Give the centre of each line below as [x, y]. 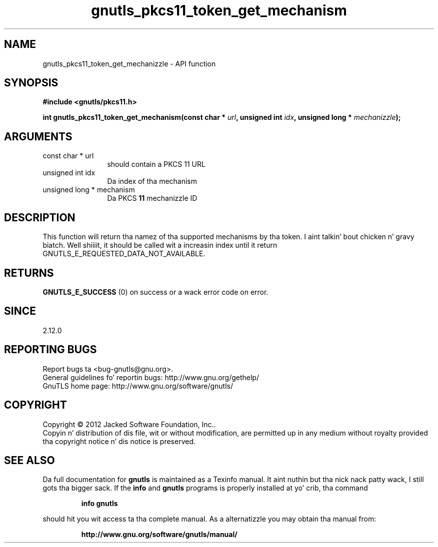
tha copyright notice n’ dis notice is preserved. [119, 441]
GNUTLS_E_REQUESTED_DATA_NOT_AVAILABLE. [124, 254]
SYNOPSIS [31, 83]
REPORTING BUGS [50, 350]
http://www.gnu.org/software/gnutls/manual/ [159, 535]
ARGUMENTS [38, 136]
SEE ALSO [29, 460]
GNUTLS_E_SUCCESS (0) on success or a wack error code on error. [155, 292]
